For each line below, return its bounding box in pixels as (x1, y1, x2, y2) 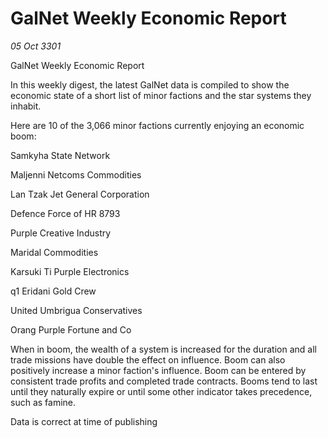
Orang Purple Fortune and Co (10, 323, 132, 336)
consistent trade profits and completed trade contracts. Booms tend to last (10, 375, 318, 387)
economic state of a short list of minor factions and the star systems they (10, 89, 312, 101)
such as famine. (10, 396, 77, 408)
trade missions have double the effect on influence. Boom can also (10, 353, 286, 366)
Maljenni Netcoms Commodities (10, 168, 142, 181)
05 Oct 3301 (10, 40, 62, 52)
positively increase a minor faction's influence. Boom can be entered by (10, 364, 307, 376)
